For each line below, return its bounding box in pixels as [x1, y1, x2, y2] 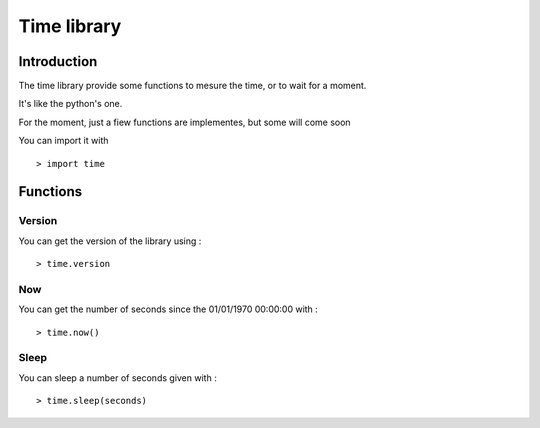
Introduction [18, 53, 98, 70]
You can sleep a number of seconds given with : [18, 371, 217, 384]
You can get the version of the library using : [18, 235, 202, 247]
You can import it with [18, 135, 109, 147]
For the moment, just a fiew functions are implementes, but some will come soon [18, 116, 351, 128]
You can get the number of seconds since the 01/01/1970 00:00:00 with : [18, 303, 319, 315]
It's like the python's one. [18, 98, 123, 110]
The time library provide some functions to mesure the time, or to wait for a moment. [18, 80, 367, 92]
